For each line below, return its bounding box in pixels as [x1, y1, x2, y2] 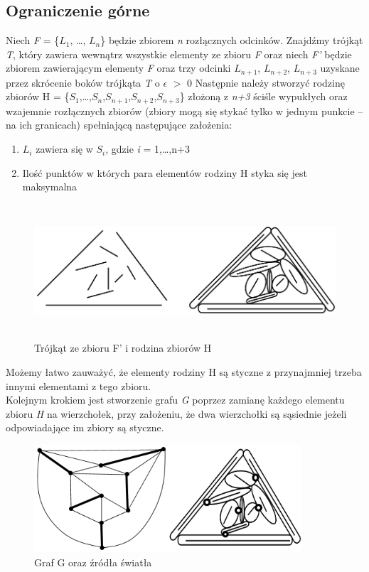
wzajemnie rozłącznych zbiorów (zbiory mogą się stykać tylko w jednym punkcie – [6, 103, 363, 118]
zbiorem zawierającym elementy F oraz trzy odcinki [6, 60, 231, 75]
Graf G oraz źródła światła [34, 554, 152, 569]
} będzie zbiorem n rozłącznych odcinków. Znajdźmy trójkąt [100, 33, 363, 48]
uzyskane [320, 60, 360, 75]
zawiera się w [36, 141, 93, 156]
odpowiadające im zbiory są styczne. [6, 420, 164, 435]
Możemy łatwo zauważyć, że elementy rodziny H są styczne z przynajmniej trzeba [6, 365, 362, 379]
